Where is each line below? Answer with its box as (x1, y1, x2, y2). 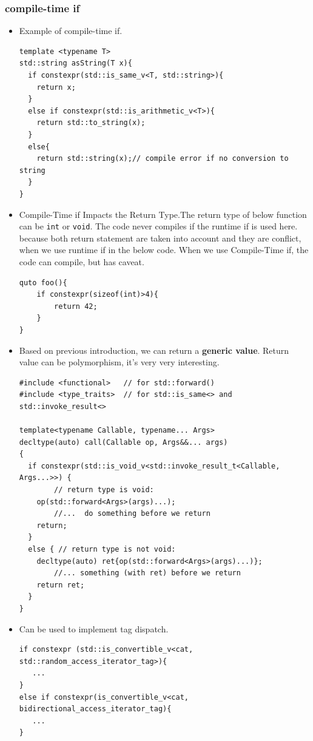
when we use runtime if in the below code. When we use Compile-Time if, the (19, 243, 309, 256)
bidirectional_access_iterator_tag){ (19, 705, 172, 714)
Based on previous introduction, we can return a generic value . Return (19, 343, 289, 356)
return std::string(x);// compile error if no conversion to (36, 154, 289, 163)
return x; (36, 83, 76, 92)
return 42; (54, 302, 98, 311)
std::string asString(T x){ (19, 59, 132, 68)
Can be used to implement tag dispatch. (19, 622, 169, 635)
